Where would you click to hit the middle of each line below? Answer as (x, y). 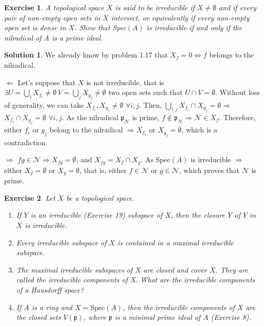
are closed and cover (175, 269)
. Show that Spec (100, 27)
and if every (237, 7)
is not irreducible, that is (125, 82)
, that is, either (103, 170)
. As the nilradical (90, 117)
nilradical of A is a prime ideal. (54, 37)
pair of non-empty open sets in (52, 17)
